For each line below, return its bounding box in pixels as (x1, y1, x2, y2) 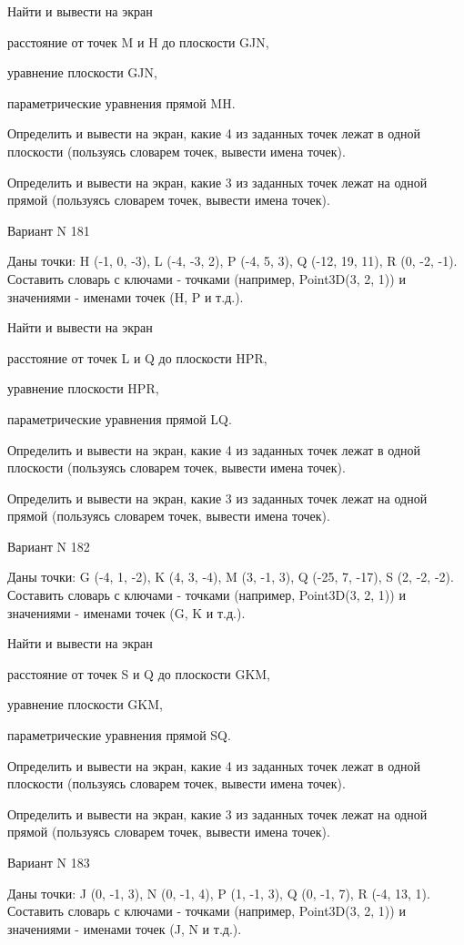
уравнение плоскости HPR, (7, 379, 159, 398)
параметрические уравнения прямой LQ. (7, 409, 232, 428)
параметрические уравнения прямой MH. (7, 93, 236, 112)
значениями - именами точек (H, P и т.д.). (7, 287, 244, 306)
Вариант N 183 (7, 853, 90, 871)
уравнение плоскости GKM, (7, 695, 163, 714)
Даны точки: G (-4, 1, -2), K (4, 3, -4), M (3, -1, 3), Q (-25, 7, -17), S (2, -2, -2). (7, 567, 454, 586)
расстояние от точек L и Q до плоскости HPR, (7, 348, 267, 367)
